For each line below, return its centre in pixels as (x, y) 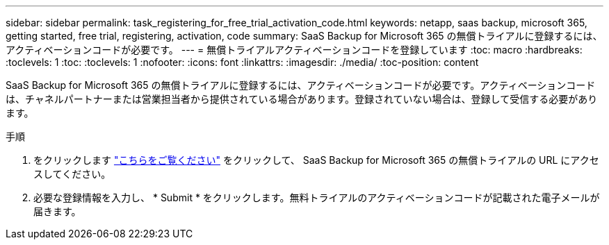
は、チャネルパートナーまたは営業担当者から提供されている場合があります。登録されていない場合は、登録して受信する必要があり (302, 99)
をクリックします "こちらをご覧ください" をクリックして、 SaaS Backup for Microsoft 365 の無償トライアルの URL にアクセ (316, 160)
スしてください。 (72, 174)
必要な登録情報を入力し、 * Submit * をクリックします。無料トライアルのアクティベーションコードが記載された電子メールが (317, 197)
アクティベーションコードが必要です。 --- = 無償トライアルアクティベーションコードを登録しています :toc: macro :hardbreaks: (294, 50)
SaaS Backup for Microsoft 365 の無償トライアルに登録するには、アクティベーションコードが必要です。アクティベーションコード (301, 85)
